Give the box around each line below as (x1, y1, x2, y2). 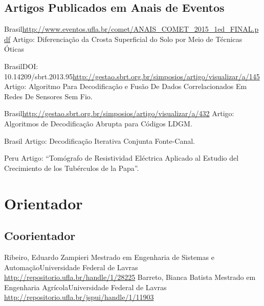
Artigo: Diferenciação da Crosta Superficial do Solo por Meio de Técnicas (12, 33, 243, 44)
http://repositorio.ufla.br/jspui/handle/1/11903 (4, 292, 154, 302)
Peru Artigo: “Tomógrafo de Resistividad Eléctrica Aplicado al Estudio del (4, 152, 239, 163)
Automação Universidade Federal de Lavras (4, 261, 138, 272)
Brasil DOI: (4, 60, 38, 71)
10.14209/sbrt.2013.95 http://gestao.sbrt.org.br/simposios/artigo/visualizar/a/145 (4, 71, 260, 81)
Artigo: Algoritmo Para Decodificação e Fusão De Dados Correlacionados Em (4, 81, 247, 92)
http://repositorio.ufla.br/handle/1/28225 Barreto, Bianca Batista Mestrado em (4, 272, 256, 282)
